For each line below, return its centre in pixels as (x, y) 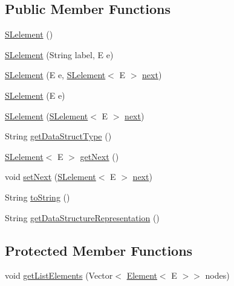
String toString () (37, 197)
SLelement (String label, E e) (59, 54)
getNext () (99, 156)
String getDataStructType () (58, 136)
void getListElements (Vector (59, 275)
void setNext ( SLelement (50, 177)
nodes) (217, 275)
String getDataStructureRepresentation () (82, 217)
